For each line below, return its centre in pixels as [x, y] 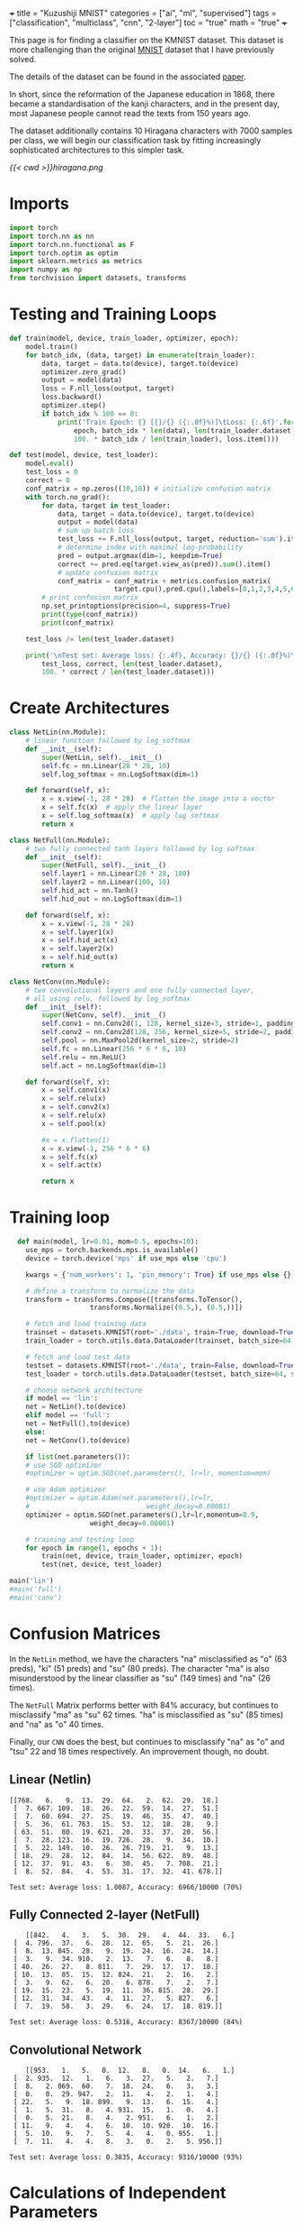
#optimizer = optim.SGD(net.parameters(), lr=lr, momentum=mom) [148, 1473]
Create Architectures [89, 708]
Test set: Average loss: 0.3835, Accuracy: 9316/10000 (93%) [126, 2157]
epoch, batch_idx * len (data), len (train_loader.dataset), [186, 431]
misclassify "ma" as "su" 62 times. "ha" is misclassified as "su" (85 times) [147, 1714]
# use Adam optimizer [66, 1490]
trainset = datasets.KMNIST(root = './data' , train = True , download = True [160, 1333]
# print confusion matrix [90, 598]
